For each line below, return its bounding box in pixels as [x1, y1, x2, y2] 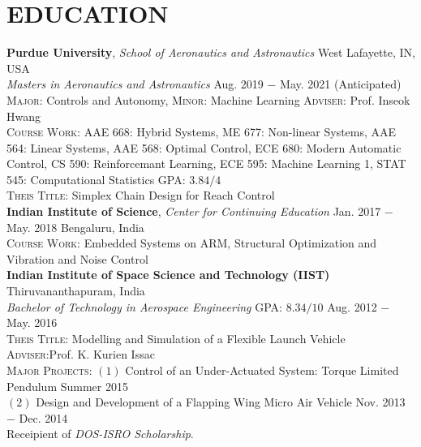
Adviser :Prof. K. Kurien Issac [6, 346, 155, 363]
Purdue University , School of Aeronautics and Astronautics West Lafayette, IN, [6, 44, 415, 61]
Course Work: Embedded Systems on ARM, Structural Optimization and [6, 234, 377, 251]
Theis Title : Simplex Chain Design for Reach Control [6, 187, 275, 204]
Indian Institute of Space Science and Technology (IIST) [6, 266, 330, 283]
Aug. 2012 [327, 298, 377, 315]
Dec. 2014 [19, 409, 68, 426]
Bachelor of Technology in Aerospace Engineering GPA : [6, 298, 282, 315]
